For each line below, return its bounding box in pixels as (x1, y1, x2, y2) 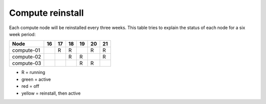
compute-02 (12, 53, 41, 60)
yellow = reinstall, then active (21, 90, 81, 96)
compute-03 (12, 60, 41, 67)
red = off (21, 83, 39, 89)
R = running (21, 69, 45, 75)
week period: (9, 31, 36, 37)
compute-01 (12, 47, 40, 54)
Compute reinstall (9, 7, 84, 18)
